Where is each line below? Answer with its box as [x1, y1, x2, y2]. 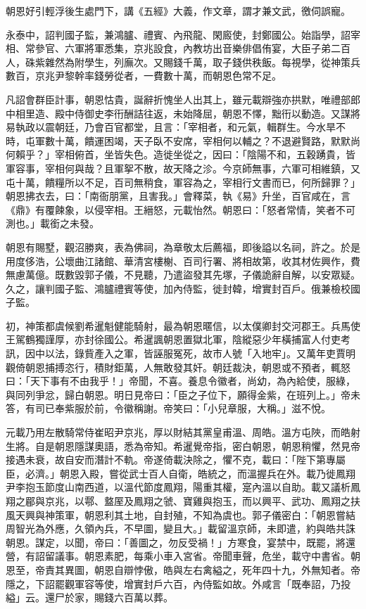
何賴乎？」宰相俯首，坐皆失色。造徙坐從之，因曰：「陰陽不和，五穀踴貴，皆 [6, 147, 355, 162]
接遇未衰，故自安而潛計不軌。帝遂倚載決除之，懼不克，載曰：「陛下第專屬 [6, 452, 346, 467]
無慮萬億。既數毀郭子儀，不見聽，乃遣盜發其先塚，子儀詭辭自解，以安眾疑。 [6, 267, 360, 282]
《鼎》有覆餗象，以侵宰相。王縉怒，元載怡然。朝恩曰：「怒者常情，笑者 [6, 202, 336, 217]
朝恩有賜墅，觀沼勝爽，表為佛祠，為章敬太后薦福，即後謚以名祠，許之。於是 [6, 239, 360, 254]
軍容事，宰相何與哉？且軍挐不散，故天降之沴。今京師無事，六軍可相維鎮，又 [6, 160, 360, 175]
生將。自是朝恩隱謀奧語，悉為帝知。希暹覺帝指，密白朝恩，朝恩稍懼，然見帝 [6, 438, 360, 453]
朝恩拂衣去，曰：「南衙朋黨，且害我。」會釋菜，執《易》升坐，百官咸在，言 [6, 188, 351, 203]
